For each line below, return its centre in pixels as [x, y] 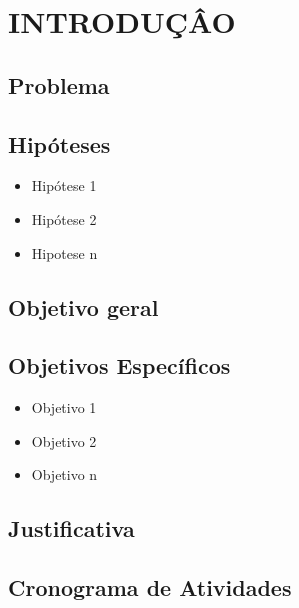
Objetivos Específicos [119, 365]
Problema [59, 84]
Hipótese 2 [64, 218]
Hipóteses [59, 143]
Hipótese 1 [64, 185]
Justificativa [71, 528]
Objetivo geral [83, 306]
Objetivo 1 [64, 407]
